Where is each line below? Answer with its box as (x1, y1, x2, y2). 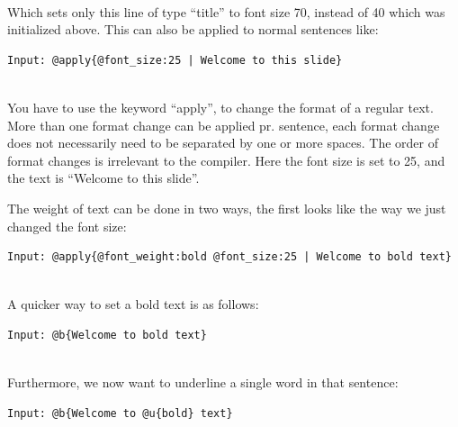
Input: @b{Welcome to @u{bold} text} (7, 406, 233, 420)
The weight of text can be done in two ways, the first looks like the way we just (7, 198, 446, 217)
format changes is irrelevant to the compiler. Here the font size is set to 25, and (7, 150, 445, 169)
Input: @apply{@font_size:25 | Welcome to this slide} (7, 53, 343, 67)
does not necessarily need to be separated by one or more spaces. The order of (7, 133, 438, 152)
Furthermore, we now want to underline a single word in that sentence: (7, 373, 399, 392)
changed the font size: (7, 216, 127, 235)
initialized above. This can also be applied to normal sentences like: (7, 20, 379, 39)
